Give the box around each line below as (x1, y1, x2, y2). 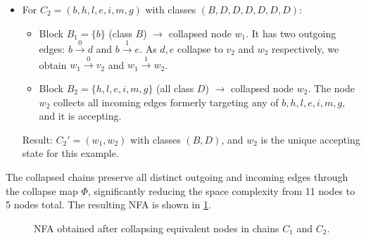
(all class (156, 80, 194, 95)
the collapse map (6, 183, 78, 198)
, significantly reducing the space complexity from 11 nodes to (87, 183, 355, 198)
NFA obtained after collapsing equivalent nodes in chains (34, 220, 279, 235)
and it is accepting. (39, 108, 122, 123)
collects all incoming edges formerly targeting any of (53, 94, 279, 109)
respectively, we (272, 41, 339, 56)
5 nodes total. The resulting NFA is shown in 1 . (6, 197, 211, 212)
